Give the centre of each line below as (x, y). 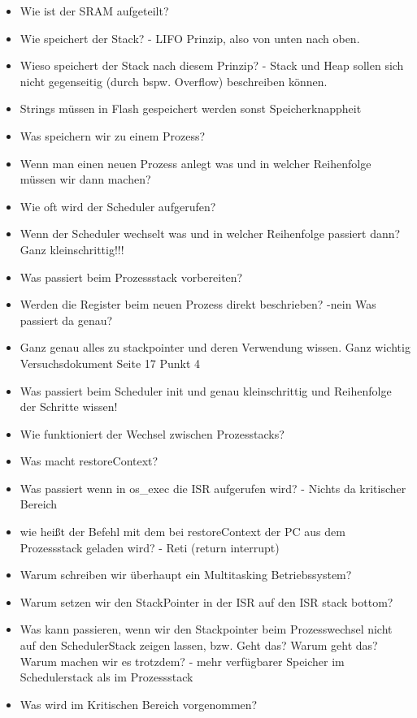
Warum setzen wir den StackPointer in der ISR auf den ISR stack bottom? (206, 601)
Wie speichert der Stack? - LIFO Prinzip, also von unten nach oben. (190, 38)
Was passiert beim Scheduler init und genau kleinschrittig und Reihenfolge (206, 390)
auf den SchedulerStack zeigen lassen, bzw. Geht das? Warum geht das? (199, 645)
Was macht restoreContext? (89, 461)
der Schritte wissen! (69, 407)
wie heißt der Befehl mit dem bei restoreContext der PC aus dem (182, 532)
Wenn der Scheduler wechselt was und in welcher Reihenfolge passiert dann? (210, 234)
